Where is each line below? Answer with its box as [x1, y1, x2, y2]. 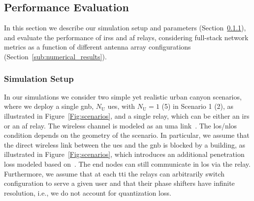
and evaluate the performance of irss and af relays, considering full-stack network [4, 32, 249, 42]
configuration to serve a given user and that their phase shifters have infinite [4, 178, 235, 188]
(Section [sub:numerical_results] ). [4, 51, 107, 61]
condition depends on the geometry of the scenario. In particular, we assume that [4, 130, 250, 140]
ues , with [107, 101, 135, 111]
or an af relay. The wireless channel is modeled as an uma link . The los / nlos [4, 120, 237, 130]
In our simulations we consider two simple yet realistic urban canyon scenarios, [4, 91, 242, 101]
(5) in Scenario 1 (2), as [161, 101, 234, 111]
